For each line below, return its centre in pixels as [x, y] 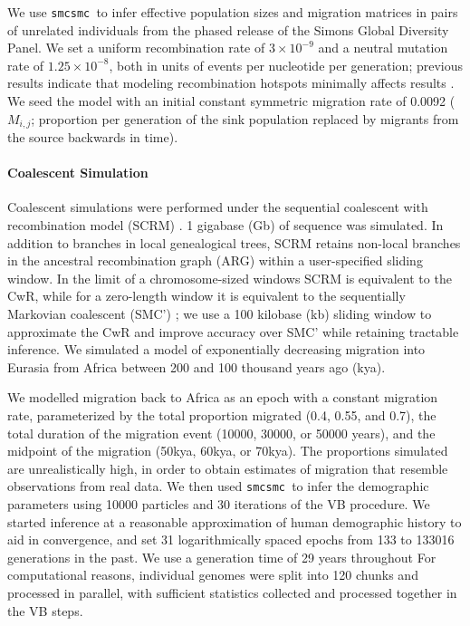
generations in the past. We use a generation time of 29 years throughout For [222, 557]
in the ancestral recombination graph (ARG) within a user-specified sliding [215, 260]
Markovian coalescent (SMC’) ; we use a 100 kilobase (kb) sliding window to [220, 314]
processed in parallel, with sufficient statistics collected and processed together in [232, 592]
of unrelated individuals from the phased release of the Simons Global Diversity [228, 29]
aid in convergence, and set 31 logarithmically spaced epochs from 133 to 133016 [231, 539]
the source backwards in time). [93, 137]
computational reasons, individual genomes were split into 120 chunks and [213, 575]
